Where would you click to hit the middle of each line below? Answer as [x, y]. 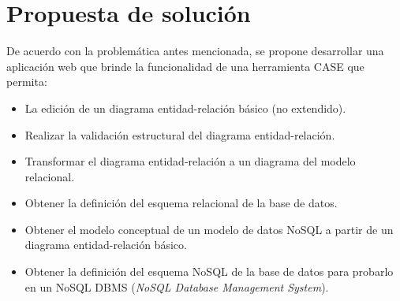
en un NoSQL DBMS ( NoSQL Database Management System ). [177, 286]
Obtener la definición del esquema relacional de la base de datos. [181, 203]
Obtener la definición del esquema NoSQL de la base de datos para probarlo [209, 271]
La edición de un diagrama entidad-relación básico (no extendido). [185, 108]
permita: [27, 82]
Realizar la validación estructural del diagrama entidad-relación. [180, 134]
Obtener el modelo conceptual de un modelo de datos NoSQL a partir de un [209, 229]
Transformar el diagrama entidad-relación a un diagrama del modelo [190, 161]
